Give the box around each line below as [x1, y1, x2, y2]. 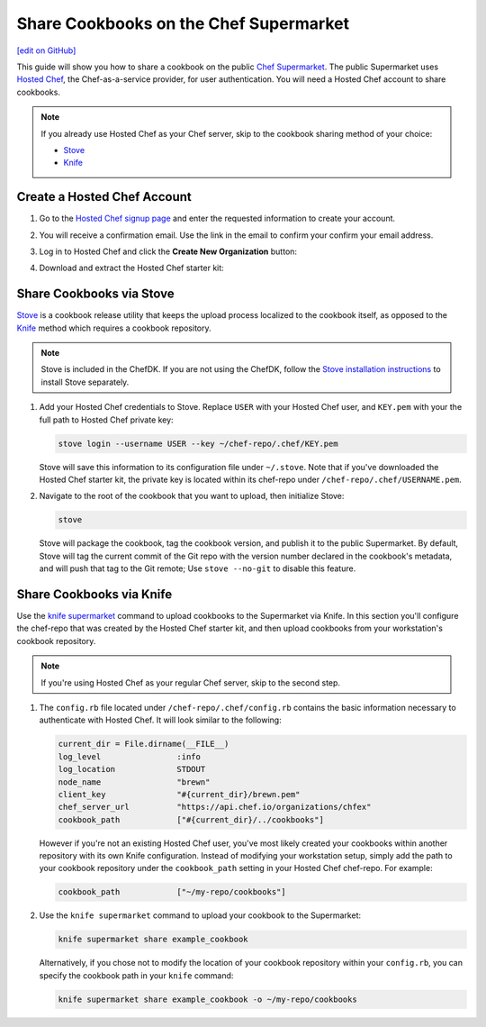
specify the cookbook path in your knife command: [39, 969, 234, 981]
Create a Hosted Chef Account [16, 189, 193, 204]
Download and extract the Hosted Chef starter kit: [39, 262, 224, 274]
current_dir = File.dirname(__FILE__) [58, 739, 229, 750]
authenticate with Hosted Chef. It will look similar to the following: [39, 714, 283, 725]
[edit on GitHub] [16, 45, 76, 56]
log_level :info [58, 751, 202, 761]
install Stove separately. [40, 377, 130, 387]
